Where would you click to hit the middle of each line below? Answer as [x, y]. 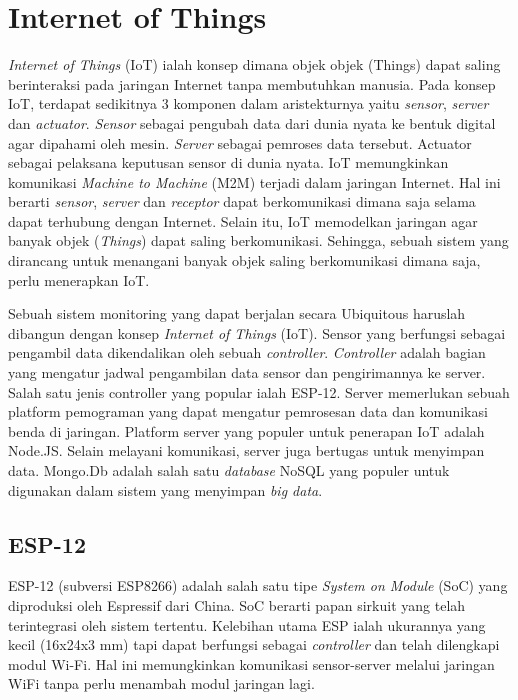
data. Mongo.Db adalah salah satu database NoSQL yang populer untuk [229, 470]
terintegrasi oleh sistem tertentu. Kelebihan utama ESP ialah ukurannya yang [247, 624]
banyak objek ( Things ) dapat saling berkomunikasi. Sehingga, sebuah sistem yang [258, 240]
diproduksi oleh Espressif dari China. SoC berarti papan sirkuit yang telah [237, 604]
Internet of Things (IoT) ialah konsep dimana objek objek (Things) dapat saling [254, 64]
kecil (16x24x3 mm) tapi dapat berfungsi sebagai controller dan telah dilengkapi [254, 644]
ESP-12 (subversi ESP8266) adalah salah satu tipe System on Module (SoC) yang [258, 585]
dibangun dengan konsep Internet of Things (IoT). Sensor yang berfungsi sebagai [257, 332]
